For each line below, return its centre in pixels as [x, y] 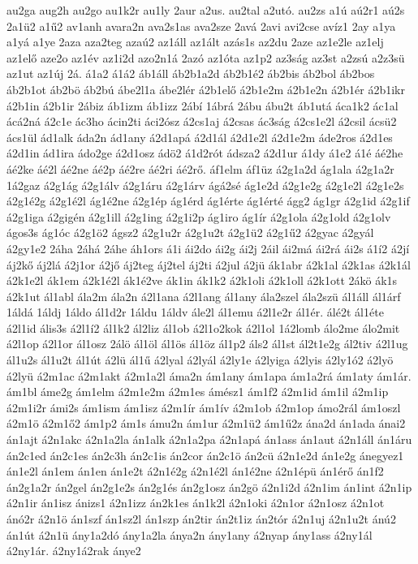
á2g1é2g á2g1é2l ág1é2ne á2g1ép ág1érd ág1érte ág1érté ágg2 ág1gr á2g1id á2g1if [208, 201]
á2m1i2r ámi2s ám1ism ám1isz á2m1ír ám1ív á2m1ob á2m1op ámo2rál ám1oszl [204, 407]
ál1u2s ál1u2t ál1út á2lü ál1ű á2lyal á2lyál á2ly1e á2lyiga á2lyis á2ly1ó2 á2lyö [200, 360]
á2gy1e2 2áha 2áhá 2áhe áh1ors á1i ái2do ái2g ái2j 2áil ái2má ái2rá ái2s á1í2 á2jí [208, 248]
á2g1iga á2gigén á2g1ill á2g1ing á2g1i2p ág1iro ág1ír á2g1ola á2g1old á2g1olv [199, 216]
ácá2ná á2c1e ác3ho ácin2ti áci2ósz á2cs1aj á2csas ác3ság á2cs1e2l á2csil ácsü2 [202, 121]
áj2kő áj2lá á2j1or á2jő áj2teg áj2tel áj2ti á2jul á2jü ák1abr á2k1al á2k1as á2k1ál [209, 264]
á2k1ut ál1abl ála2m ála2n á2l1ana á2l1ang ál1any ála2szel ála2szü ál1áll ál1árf [204, 296]
